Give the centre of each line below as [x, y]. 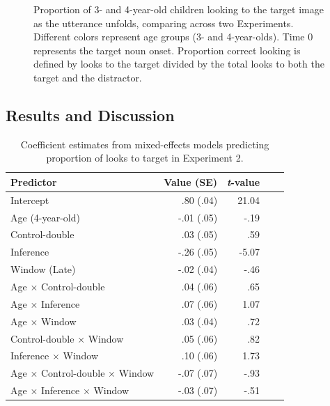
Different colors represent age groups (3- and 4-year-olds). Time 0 [173, 37]
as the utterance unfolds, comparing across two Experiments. [164, 23]
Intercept [30, 200]
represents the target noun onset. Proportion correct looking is [167, 50]
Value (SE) [191, 181]
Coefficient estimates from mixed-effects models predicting [145, 144]
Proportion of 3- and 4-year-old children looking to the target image [179, 9]
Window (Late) [43, 269]
